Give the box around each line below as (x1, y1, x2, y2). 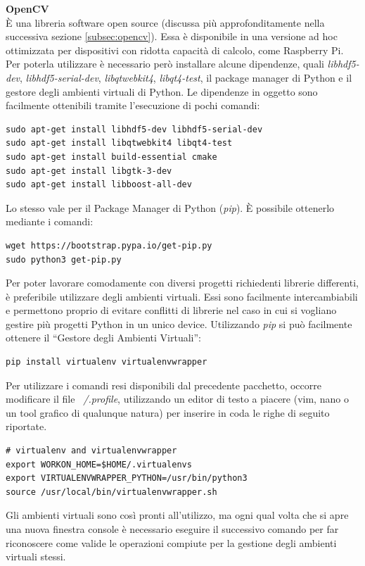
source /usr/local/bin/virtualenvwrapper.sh (6, 486, 217, 497)
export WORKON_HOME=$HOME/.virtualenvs (6, 459, 192, 470)
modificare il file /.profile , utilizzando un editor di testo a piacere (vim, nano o (6, 391, 349, 406)
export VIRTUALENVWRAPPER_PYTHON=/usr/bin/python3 (6, 473, 248, 484)
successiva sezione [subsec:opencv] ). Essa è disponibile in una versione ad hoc (6, 29, 338, 44)
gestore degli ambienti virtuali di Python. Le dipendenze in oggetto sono (6, 84, 318, 99)
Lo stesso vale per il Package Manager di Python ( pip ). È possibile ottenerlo (6, 200, 335, 215)
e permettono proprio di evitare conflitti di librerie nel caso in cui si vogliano (6, 303, 337, 317)
